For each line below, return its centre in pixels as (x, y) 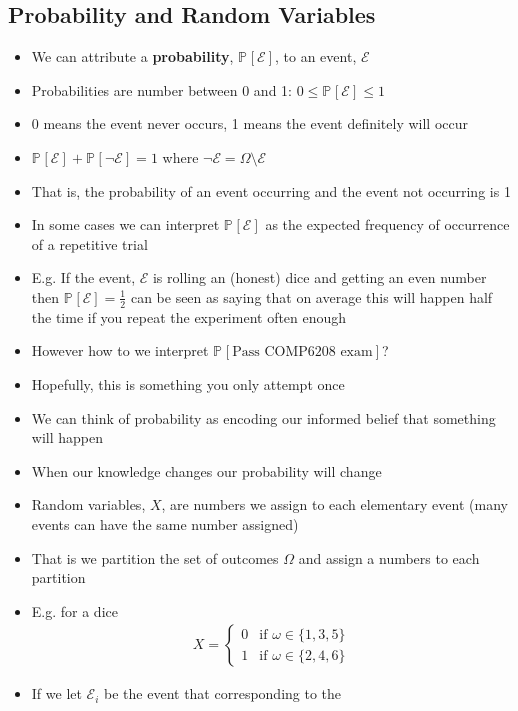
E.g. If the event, (83, 277)
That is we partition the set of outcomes (155, 557)
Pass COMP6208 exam (302, 352)
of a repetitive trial (89, 243)
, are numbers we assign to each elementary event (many (334, 504)
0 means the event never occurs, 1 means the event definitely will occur (250, 123)
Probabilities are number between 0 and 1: (161, 89)
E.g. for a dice (74, 610)
